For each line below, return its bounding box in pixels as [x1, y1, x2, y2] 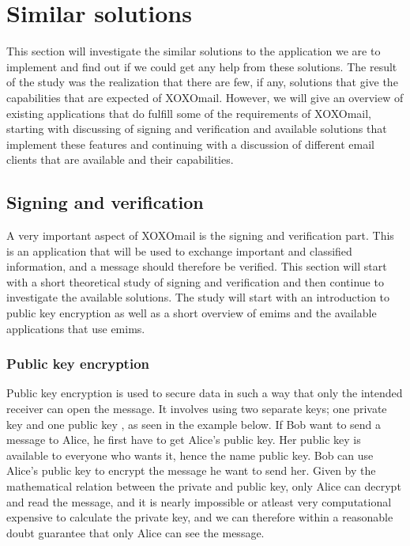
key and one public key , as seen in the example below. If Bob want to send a [6, 415, 382, 432]
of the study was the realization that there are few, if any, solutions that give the [6, 74, 398, 90]
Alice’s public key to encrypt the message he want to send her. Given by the [6, 462, 376, 479]
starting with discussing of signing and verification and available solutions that [6, 120, 387, 137]
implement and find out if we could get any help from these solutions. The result [6, 58, 397, 74]
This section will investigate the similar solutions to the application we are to [6, 43, 381, 59]
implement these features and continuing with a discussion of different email [6, 135, 374, 152]
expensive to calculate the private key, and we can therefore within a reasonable [6, 509, 393, 525]
